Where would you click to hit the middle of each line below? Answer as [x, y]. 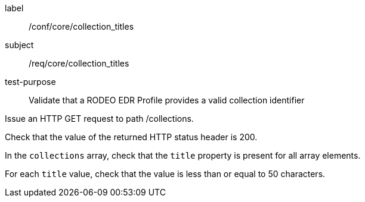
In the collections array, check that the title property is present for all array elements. [183, 155]
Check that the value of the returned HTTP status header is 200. [131, 137]
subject [19, 45]
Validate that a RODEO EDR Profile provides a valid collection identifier [167, 100]
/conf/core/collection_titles [81, 26]
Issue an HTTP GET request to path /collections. [99, 119]
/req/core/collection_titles [79, 63]
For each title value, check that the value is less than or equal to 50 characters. [165, 174]
